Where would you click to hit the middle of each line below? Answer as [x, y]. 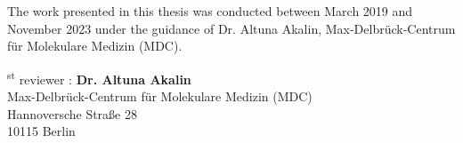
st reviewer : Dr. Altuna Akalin [99, 77]
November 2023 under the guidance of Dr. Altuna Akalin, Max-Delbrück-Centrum [231, 28]
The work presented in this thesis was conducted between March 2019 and [210, 11]
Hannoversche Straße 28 [72, 113]
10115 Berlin [41, 131]
